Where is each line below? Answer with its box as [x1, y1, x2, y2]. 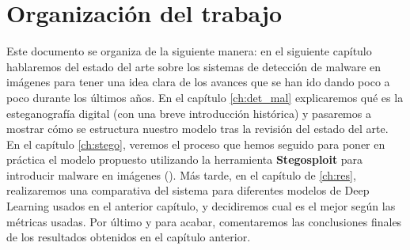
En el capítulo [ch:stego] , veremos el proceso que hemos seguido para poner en [6, 135, 385, 152]
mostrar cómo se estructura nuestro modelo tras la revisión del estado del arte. [6, 120, 389, 137]
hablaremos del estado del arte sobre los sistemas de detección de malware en [6, 58, 382, 74]
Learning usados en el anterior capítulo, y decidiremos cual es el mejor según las [6, 198, 396, 214]
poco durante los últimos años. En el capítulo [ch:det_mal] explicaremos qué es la [6, 89, 404, 105]
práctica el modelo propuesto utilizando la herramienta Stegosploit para [6, 151, 363, 168]
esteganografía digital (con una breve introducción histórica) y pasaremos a [6, 104, 371, 121]
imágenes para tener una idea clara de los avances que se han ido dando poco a [6, 74, 390, 90]
